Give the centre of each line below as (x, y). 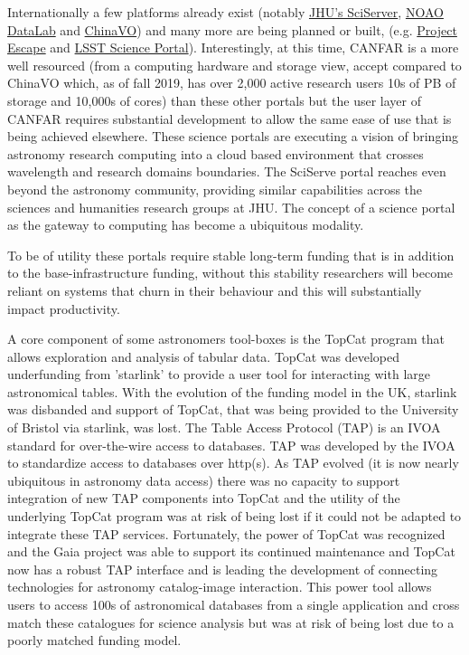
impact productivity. (64, 308)
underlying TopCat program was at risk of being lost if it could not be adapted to (234, 516)
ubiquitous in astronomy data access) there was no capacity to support (204, 480)
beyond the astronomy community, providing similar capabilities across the (215, 189)
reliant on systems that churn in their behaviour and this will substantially (215, 290)
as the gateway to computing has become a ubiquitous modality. (186, 225)
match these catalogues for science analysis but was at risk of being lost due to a (231, 622)
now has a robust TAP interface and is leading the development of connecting (223, 569)
